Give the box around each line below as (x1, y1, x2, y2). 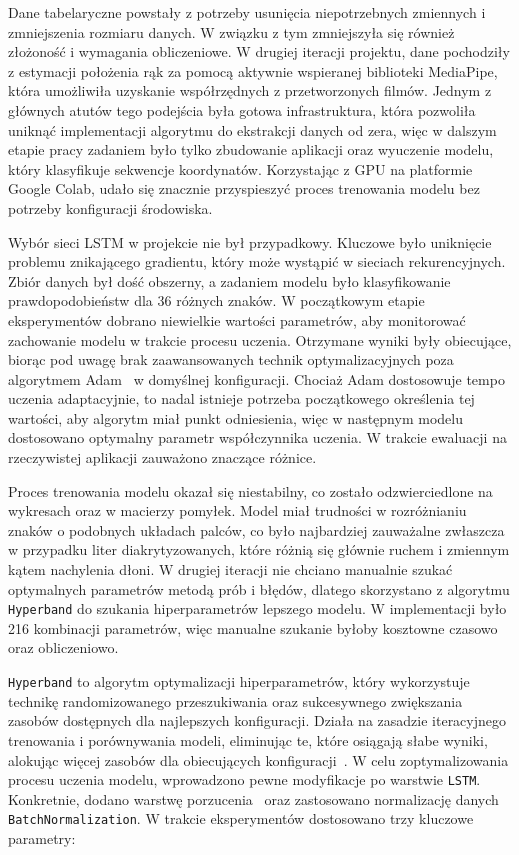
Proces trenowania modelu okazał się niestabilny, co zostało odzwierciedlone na (8, 480, 493, 501)
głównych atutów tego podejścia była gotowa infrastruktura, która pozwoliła (8, 99, 476, 120)
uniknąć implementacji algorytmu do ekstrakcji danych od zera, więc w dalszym (8, 119, 497, 140)
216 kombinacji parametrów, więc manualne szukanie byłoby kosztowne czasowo (8, 617, 498, 638)
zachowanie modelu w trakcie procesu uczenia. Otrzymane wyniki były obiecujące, (8, 329, 512, 350)
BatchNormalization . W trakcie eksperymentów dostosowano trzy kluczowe (8, 808, 474, 829)
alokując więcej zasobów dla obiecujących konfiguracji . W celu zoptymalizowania (8, 749, 509, 770)
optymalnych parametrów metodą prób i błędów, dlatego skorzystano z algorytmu (8, 578, 510, 599)
